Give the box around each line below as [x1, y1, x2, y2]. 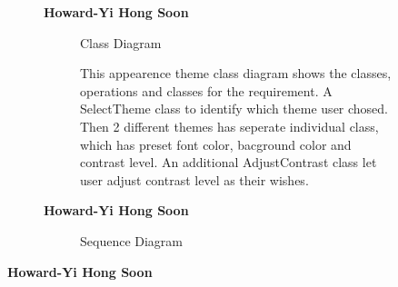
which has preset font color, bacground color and [80, 134, 352, 153]
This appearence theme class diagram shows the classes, [80, 64, 392, 83]
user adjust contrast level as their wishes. [80, 170, 309, 189]
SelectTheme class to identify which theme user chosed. [80, 99, 389, 118]
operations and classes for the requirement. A [80, 81, 333, 100]
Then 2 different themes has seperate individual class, [80, 116, 379, 135]
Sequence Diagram [80, 231, 184, 250]
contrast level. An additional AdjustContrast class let [80, 153, 377, 172]
